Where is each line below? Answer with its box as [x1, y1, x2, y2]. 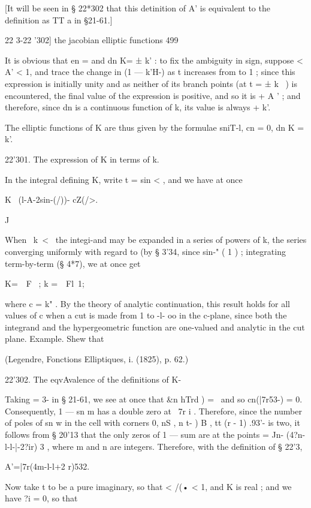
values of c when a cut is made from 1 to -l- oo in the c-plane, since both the [5, 309, 287, 321]
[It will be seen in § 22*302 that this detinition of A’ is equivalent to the [5, 2, 270, 14]
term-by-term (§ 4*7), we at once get [5, 257, 141, 269]
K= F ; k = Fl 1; [5, 277, 85, 290]
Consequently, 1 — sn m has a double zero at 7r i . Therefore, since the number [5, 404, 302, 417]
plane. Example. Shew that [5, 332, 104, 345]
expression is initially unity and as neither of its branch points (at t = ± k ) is [5, 77, 297, 89]
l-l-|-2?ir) [5, 440, 38, 452]
